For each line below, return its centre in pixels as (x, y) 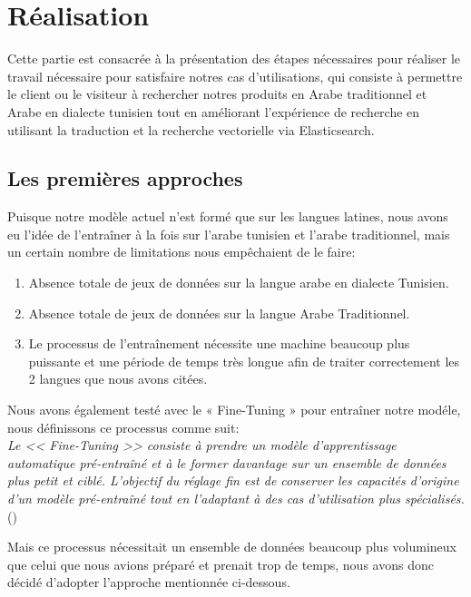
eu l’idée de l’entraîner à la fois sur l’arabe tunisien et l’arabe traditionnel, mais (229, 234)
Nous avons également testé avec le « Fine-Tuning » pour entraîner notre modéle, (234, 410)
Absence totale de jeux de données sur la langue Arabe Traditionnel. (219, 313)
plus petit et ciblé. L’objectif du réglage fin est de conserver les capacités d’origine (233, 480)
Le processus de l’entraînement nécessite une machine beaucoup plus (219, 343)
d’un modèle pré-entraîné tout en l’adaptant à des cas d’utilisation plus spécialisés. (236, 499)
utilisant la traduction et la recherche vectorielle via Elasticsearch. (191, 129)
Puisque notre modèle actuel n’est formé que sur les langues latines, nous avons (228, 216)
